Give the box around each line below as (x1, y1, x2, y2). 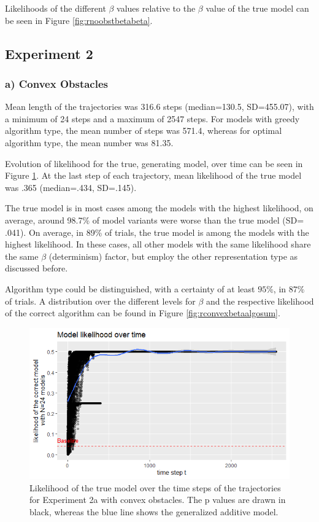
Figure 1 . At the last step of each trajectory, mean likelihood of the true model (5, 169, 302, 182)
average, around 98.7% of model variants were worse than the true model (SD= (5, 213, 304, 226)
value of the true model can (206, 2, 309, 14)
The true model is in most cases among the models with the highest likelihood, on (5, 201, 313, 214)
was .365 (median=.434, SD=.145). (5, 181, 137, 193)
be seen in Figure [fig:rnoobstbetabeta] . (5, 14, 153, 26)
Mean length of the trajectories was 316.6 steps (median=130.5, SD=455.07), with (5, 100, 314, 113)
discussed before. (5, 262, 68, 275)
